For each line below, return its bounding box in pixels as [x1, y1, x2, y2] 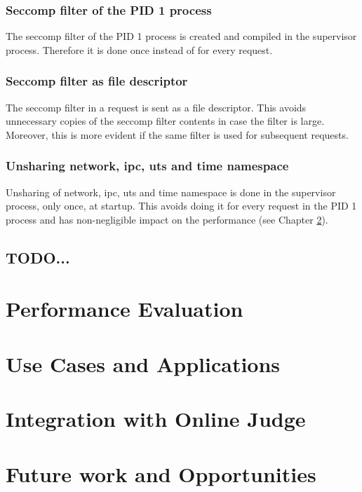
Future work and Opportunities [6, 459, 316, 488]
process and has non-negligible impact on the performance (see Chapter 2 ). [6, 212, 328, 226]
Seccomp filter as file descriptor [6, 72, 188, 90]
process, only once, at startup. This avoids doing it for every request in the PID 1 [6, 198, 357, 213]
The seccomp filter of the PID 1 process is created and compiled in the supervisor [6, 29, 357, 43]
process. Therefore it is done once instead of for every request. [6, 42, 273, 57]
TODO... [6, 246, 70, 268]
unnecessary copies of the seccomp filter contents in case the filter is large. [6, 114, 325, 128]
